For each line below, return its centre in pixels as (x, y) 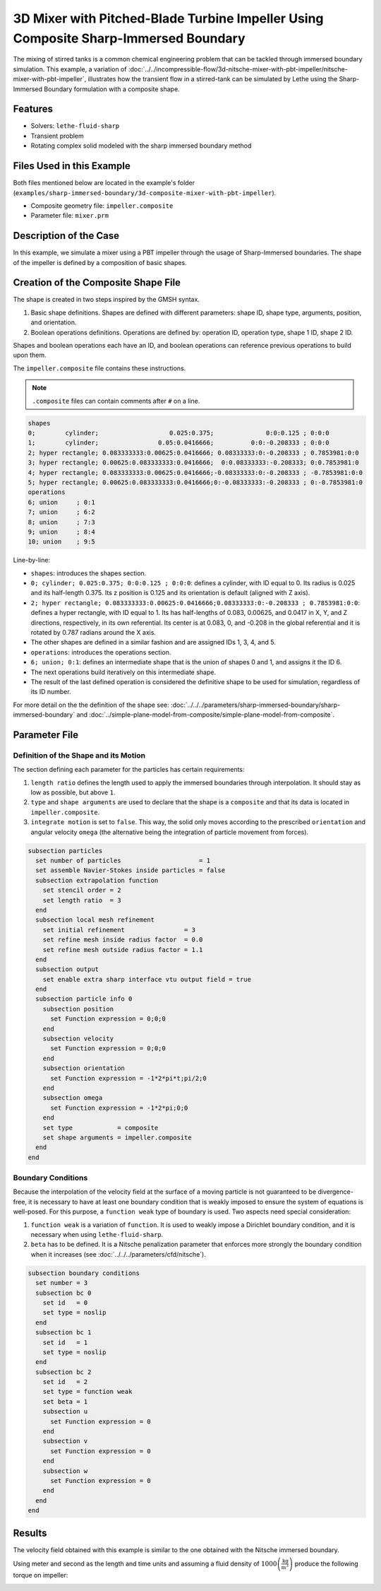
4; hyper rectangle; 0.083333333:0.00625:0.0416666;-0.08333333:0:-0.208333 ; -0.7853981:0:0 (195, 472)
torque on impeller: (41, 1575)
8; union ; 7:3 (61, 522)
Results (30, 1533)
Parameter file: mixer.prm (70, 216)
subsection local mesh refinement (95, 920)
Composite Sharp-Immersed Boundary (129, 38)
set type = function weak (87, 1392)
